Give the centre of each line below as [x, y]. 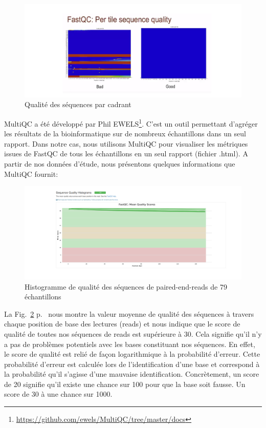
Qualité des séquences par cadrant [78, 104]
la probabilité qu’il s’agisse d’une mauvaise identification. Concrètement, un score [132, 374]
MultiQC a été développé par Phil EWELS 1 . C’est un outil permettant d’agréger [131, 123]
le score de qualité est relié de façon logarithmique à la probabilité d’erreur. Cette [132, 354]
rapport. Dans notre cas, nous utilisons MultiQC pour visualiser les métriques [126, 143]
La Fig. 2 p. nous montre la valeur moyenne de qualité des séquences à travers [129, 313]
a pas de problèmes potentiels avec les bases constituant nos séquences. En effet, [130, 344]
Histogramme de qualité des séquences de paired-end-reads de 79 [126, 286]
